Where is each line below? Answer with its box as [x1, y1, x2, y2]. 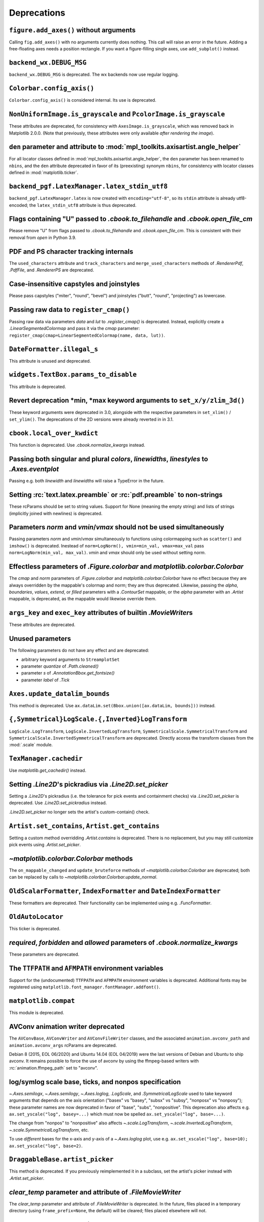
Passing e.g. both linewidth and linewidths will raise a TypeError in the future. [9, 478, 165, 484]
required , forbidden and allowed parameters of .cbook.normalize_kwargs [9, 938, 238, 947]
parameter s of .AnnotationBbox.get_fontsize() [21, 670, 115, 676]
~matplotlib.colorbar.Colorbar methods [9, 854, 133, 863]
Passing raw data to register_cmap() [9, 305, 130, 314]
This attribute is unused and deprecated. [9, 358, 91, 364]
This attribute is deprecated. [9, 384, 66, 390]
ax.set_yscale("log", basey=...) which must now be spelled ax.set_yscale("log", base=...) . [9, 1111, 225, 1117]
